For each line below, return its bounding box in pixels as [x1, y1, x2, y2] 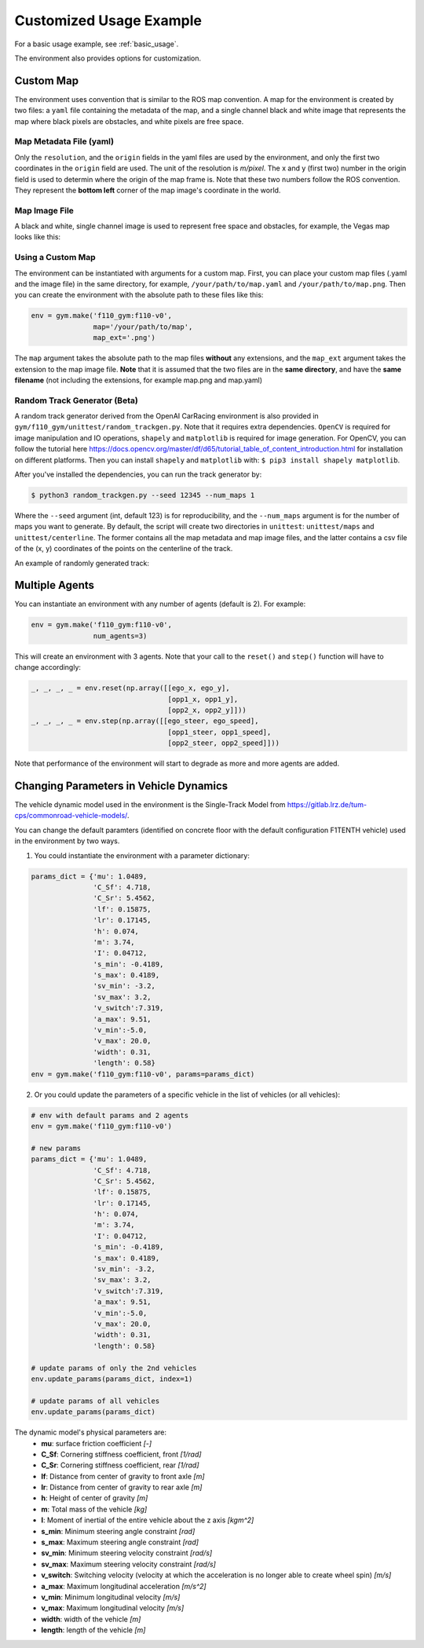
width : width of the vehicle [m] [41, 1614, 141, 1624]
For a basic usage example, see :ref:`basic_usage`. [14, 39, 179, 49]
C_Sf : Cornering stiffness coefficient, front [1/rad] [41, 1449, 202, 1459]
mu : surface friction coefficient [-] [41, 1438, 152, 1448]
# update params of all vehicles [31, 1396, 160, 1405]
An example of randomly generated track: [14, 558, 149, 568]
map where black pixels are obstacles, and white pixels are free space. [14, 116, 244, 126]
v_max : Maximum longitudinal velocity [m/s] [41, 1603, 185, 1613]
